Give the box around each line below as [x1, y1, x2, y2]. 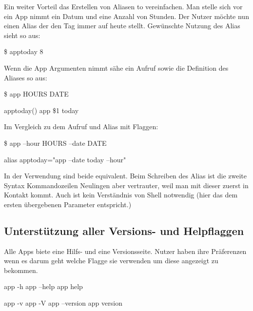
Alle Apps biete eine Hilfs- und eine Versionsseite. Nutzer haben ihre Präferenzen [4, 246, 247, 256]
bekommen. [4, 265, 38, 275]
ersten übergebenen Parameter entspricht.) [4, 199, 132, 209]
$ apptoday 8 [4, 46, 43, 57]
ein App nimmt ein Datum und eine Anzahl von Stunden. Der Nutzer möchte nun [4, 11, 249, 21]
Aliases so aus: [4, 72, 47, 82]
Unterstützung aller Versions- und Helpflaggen [4, 223, 244, 238]
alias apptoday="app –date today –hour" [4, 154, 126, 164]
